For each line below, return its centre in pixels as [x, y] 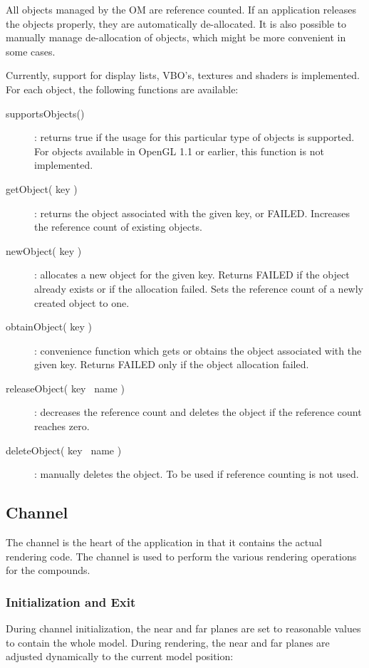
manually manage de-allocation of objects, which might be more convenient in [176, 37]
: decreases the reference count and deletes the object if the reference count [198, 412]
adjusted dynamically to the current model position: [120, 656]
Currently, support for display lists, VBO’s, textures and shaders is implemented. [183, 75]
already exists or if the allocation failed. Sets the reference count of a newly [199, 288]
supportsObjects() [45, 113]
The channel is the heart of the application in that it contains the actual [164, 542]
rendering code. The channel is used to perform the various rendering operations [181, 556]
